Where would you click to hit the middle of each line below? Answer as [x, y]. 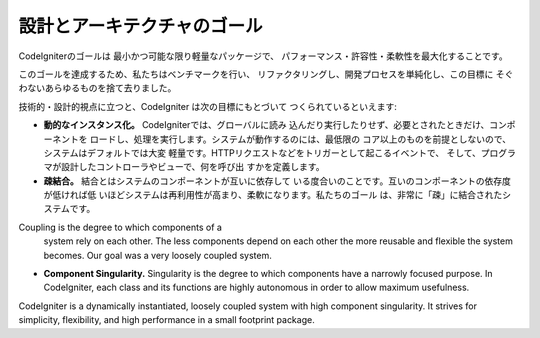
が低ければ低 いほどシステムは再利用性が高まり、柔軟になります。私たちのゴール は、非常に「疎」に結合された [273, 195]
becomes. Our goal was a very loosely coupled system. [157, 255]
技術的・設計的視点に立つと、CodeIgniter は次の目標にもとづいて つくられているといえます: [207, 106]
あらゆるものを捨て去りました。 [110, 88]
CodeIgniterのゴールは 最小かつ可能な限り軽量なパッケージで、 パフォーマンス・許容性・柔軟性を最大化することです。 [263, 56]
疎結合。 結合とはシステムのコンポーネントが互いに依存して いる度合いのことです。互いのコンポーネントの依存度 [277, 181]
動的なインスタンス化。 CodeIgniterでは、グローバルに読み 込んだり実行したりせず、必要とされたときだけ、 [266, 125]
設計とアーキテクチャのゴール [141, 26]
